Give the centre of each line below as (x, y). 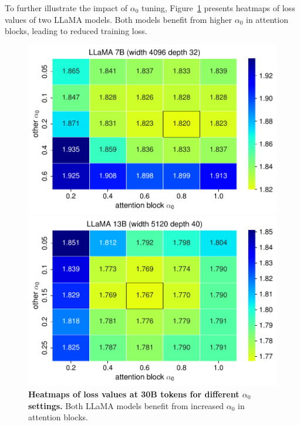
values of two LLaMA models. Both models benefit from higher (119, 19)
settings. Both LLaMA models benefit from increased (126, 405)
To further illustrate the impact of (66, 8)
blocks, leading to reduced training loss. (76, 31)
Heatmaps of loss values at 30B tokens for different (134, 394)
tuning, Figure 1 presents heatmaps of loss (218, 8)
